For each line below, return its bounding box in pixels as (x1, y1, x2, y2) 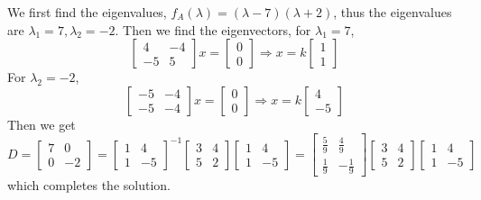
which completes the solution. (7, 176, 171, 195)
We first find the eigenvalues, (7, 3, 167, 21)
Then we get (7, 114, 76, 133)
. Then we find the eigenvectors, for (115, 20, 311, 39)
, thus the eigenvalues (333, 3, 452, 21)
